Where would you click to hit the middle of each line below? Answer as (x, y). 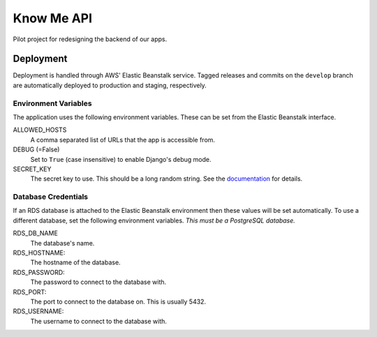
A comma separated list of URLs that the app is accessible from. (123, 140)
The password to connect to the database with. (98, 282)
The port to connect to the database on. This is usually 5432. (118, 301)
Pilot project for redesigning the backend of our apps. (90, 39)
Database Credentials (51, 197)
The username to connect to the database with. (99, 321)
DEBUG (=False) (36, 149)
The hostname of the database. (76, 262)
